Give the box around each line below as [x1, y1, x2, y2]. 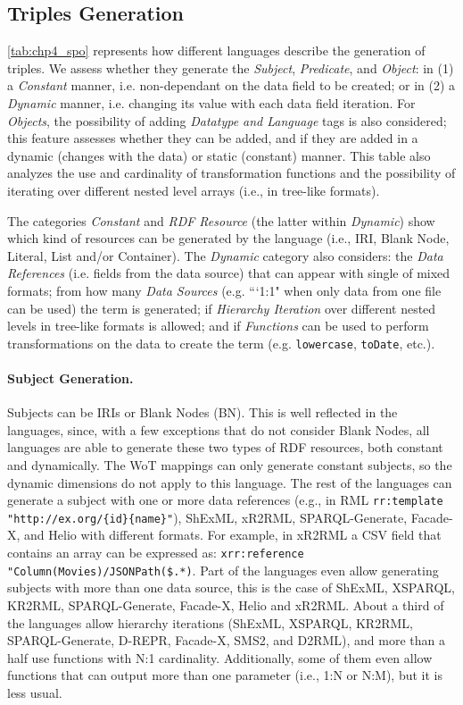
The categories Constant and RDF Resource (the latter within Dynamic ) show [7, 211, 435, 230]
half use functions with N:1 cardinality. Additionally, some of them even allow [7, 648, 433, 667]
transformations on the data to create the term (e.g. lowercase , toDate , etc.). [7, 333, 435, 352]
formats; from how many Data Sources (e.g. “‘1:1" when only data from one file [7, 281, 442, 299]
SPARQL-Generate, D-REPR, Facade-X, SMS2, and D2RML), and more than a [7, 631, 445, 650]
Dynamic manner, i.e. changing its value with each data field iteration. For [7, 93, 416, 112]
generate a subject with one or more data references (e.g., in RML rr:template [7, 491, 443, 509]
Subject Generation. [7, 368, 134, 387]
